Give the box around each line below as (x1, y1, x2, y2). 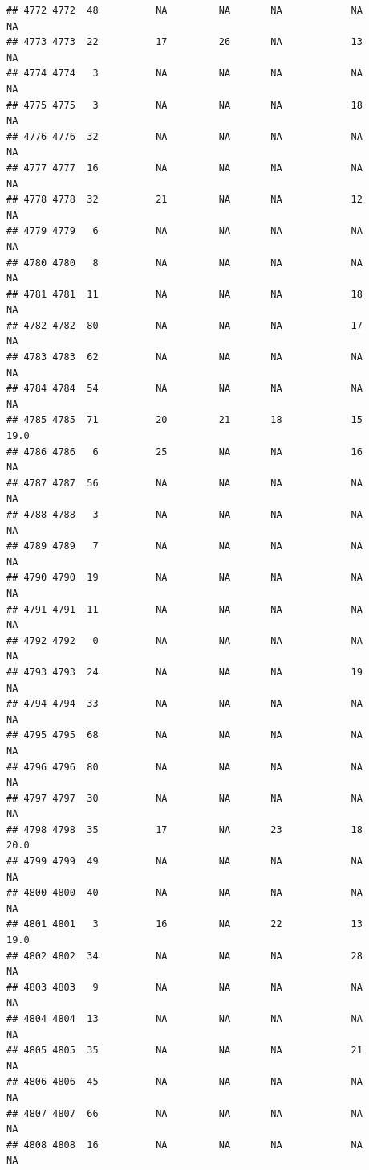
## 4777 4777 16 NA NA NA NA (6, 162, 363, 174)
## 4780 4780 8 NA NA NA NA (6, 257, 363, 269)
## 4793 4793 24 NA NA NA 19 (6, 666, 363, 678)
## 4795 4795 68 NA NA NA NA (6, 729, 363, 741)
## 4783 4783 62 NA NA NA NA (6, 351, 363, 363)
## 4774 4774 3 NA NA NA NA (6, 68, 363, 80)
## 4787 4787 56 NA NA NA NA (6, 477, 363, 489)
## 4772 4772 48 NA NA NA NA (6, 5, 363, 16)
